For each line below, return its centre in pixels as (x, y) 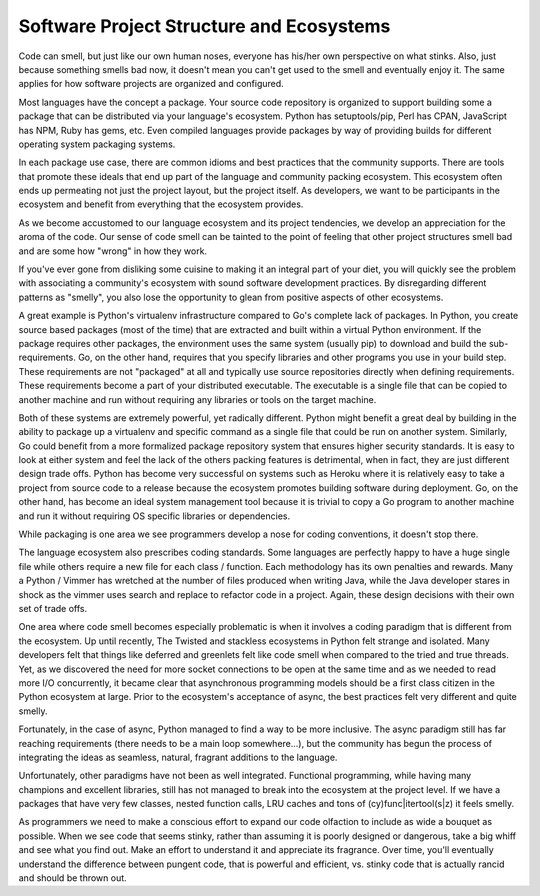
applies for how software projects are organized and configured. (151, 84)
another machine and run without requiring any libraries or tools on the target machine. (197, 399)
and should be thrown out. (72, 878)
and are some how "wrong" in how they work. (113, 251)
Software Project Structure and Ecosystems (204, 26)
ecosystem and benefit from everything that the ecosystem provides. (161, 204)
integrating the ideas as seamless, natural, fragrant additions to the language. (178, 757)
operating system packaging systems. (97, 144)
